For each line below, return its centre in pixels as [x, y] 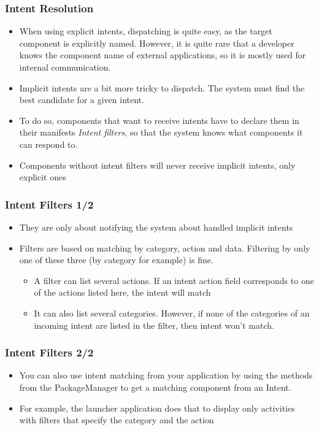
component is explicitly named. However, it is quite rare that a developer [157, 43]
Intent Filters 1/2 [49, 204]
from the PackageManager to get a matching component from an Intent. [155, 387]
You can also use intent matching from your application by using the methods [166, 375]
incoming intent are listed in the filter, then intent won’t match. [154, 325]
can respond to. [48, 144]
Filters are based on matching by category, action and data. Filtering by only [165, 248]
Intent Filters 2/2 [49, 352]
